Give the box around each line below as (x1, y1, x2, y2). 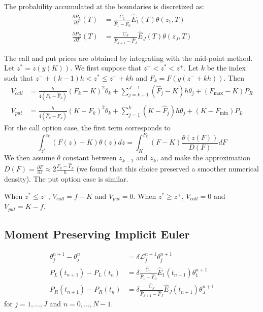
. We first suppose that (70, 62, 142, 73)
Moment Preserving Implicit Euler (4, 226, 190, 242)
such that (4, 72, 34, 83)
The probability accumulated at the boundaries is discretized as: (4, 1, 204, 11)
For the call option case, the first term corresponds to (4, 122, 171, 133)
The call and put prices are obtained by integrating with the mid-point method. (4, 52, 253, 63)
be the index (207, 62, 246, 73)
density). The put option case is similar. (4, 174, 128, 184)
